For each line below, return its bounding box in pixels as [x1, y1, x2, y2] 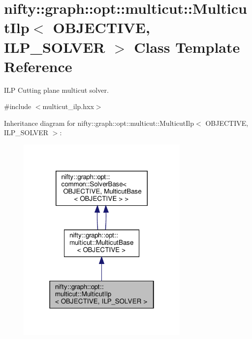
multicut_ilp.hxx [42, 101, 94, 112]
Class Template [134, 37, 240, 57]
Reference [4, 56, 72, 76]
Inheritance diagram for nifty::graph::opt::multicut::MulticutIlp [4, 117, 194, 128]
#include [4, 101, 31, 112]
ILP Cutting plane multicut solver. [4, 84, 109, 95]
